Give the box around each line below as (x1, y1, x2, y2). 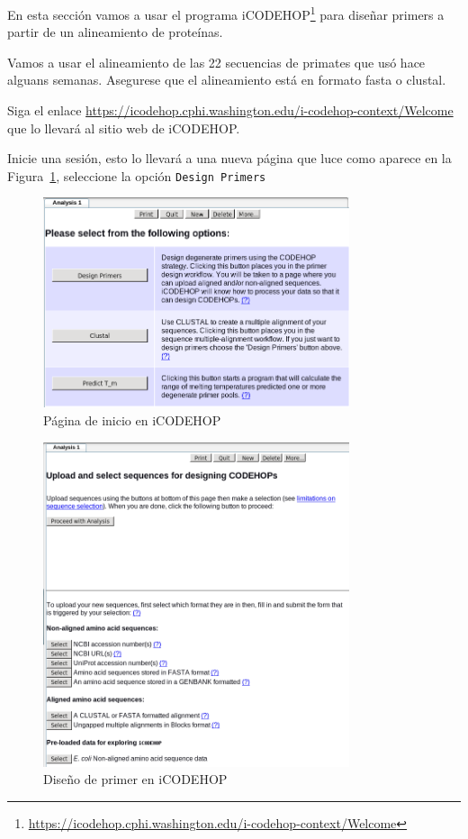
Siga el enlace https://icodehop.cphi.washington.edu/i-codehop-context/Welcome (7, 101, 454, 120)
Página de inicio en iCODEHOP (43, 411, 221, 430)
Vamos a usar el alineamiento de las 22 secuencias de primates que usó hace (7, 52, 426, 71)
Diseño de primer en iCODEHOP (43, 770, 228, 789)
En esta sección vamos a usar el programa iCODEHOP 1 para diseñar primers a (7, 3, 445, 23)
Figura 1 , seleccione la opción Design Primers (7, 166, 266, 185)
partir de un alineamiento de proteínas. (7, 23, 223, 41)
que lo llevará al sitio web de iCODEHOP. (7, 118, 240, 137)
